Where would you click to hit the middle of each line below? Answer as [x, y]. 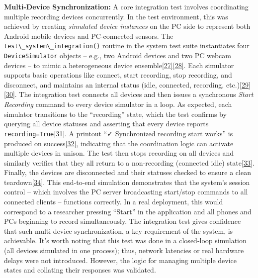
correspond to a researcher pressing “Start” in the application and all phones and [128, 211]
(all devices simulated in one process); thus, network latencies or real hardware [124, 250]
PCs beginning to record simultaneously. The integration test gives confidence [123, 221]
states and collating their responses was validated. [80, 270]
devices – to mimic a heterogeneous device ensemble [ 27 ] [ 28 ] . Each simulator [119, 65]
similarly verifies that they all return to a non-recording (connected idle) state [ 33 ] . [129, 162]
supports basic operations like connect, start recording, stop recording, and [118, 75]
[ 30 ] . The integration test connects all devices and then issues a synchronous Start [129, 94]
